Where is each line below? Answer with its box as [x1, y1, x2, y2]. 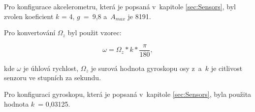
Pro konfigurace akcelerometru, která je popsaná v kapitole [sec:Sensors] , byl [4, 1, 236, 11]
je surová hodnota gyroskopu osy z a [91, 63, 202, 73]
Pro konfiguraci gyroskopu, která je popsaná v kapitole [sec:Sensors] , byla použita [4, 89, 252, 99]
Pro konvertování [4, 27, 56, 38]
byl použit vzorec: [67, 27, 122, 38]
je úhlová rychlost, [23, 63, 79, 73]
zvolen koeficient [4, 11, 54, 21]
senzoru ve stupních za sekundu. [4, 72, 101, 83]
